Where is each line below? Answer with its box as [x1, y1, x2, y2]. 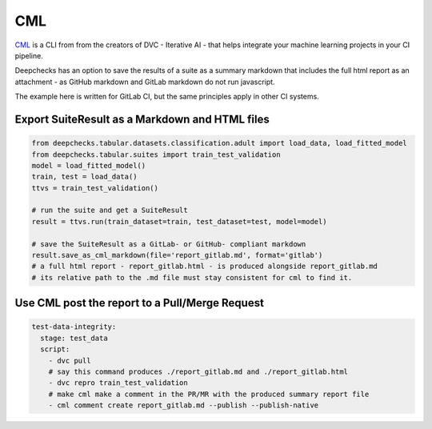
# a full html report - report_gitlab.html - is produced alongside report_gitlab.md [31, 262, 378, 271]
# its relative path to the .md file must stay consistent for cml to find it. [31, 273, 353, 282]
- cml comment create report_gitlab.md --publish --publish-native [48, 401, 319, 410]
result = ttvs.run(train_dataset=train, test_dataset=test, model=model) [31, 217, 327, 226]
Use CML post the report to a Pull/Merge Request [14, 296, 264, 310]
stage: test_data [40, 333, 108, 343]
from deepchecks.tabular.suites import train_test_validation [31, 150, 281, 159]
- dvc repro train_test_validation [48, 379, 188, 387]
